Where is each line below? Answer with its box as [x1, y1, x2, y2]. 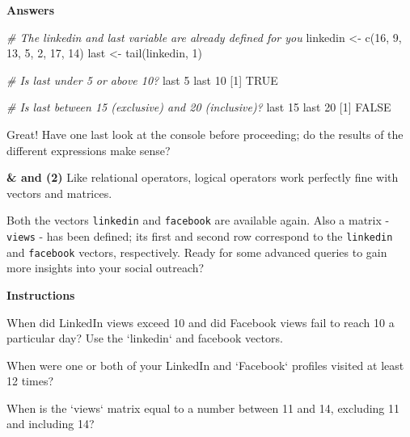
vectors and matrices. [6, 184, 112, 201]
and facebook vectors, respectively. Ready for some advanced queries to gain [6, 243, 387, 260]
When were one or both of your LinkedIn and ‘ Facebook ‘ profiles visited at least [6, 356, 404, 373]
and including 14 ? [6, 415, 95, 432]
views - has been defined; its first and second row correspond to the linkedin [6, 228, 393, 244]
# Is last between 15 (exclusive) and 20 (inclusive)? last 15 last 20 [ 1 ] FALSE [6, 99, 391, 116]
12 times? [6, 372, 54, 389]
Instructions [6, 286, 75, 303]
